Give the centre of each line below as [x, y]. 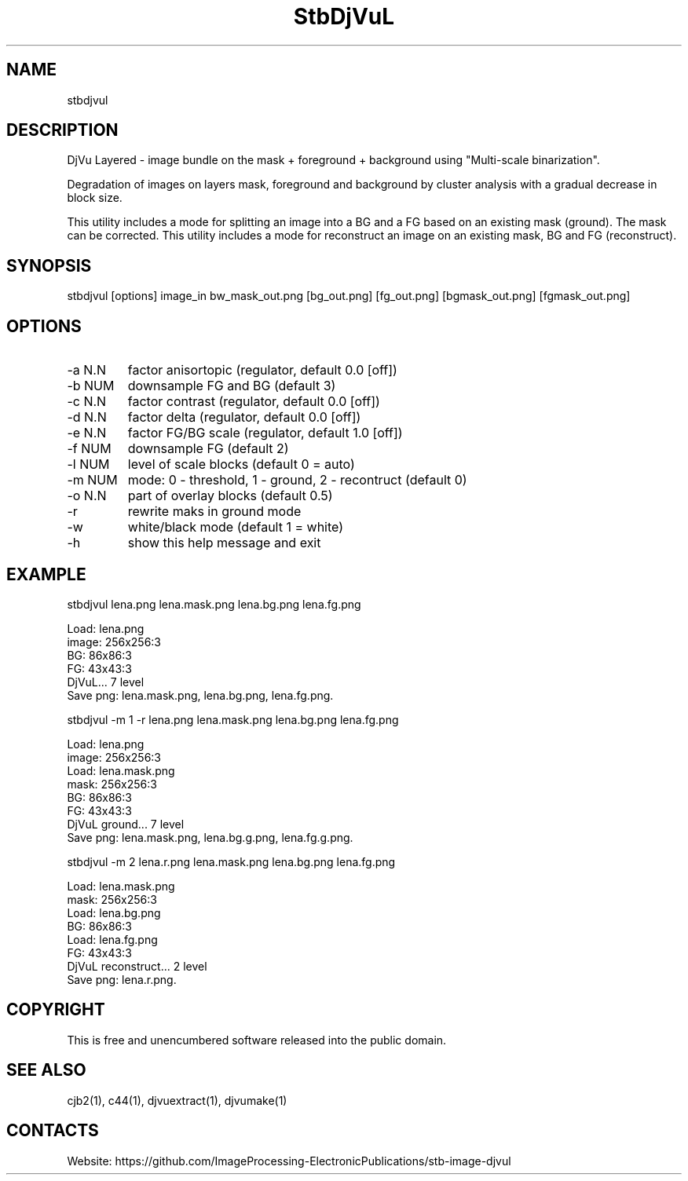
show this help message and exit [224, 543]
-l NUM [88, 464]
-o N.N [87, 496]
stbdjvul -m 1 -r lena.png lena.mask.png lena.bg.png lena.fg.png [233, 719]
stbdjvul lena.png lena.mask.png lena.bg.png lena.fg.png [214, 604]
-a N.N [86, 370]
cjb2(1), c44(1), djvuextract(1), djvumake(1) [177, 1100]
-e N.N [87, 433]
